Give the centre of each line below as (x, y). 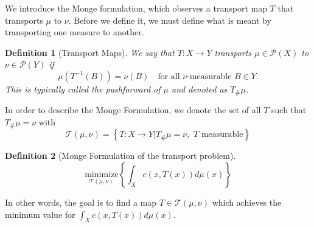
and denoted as (200, 89)
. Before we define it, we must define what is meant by (170, 20)
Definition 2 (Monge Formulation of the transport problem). (120, 155)
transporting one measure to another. (75, 32)
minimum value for (40, 214)
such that (289, 110)
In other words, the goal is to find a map (81, 202)
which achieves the (247, 202)
